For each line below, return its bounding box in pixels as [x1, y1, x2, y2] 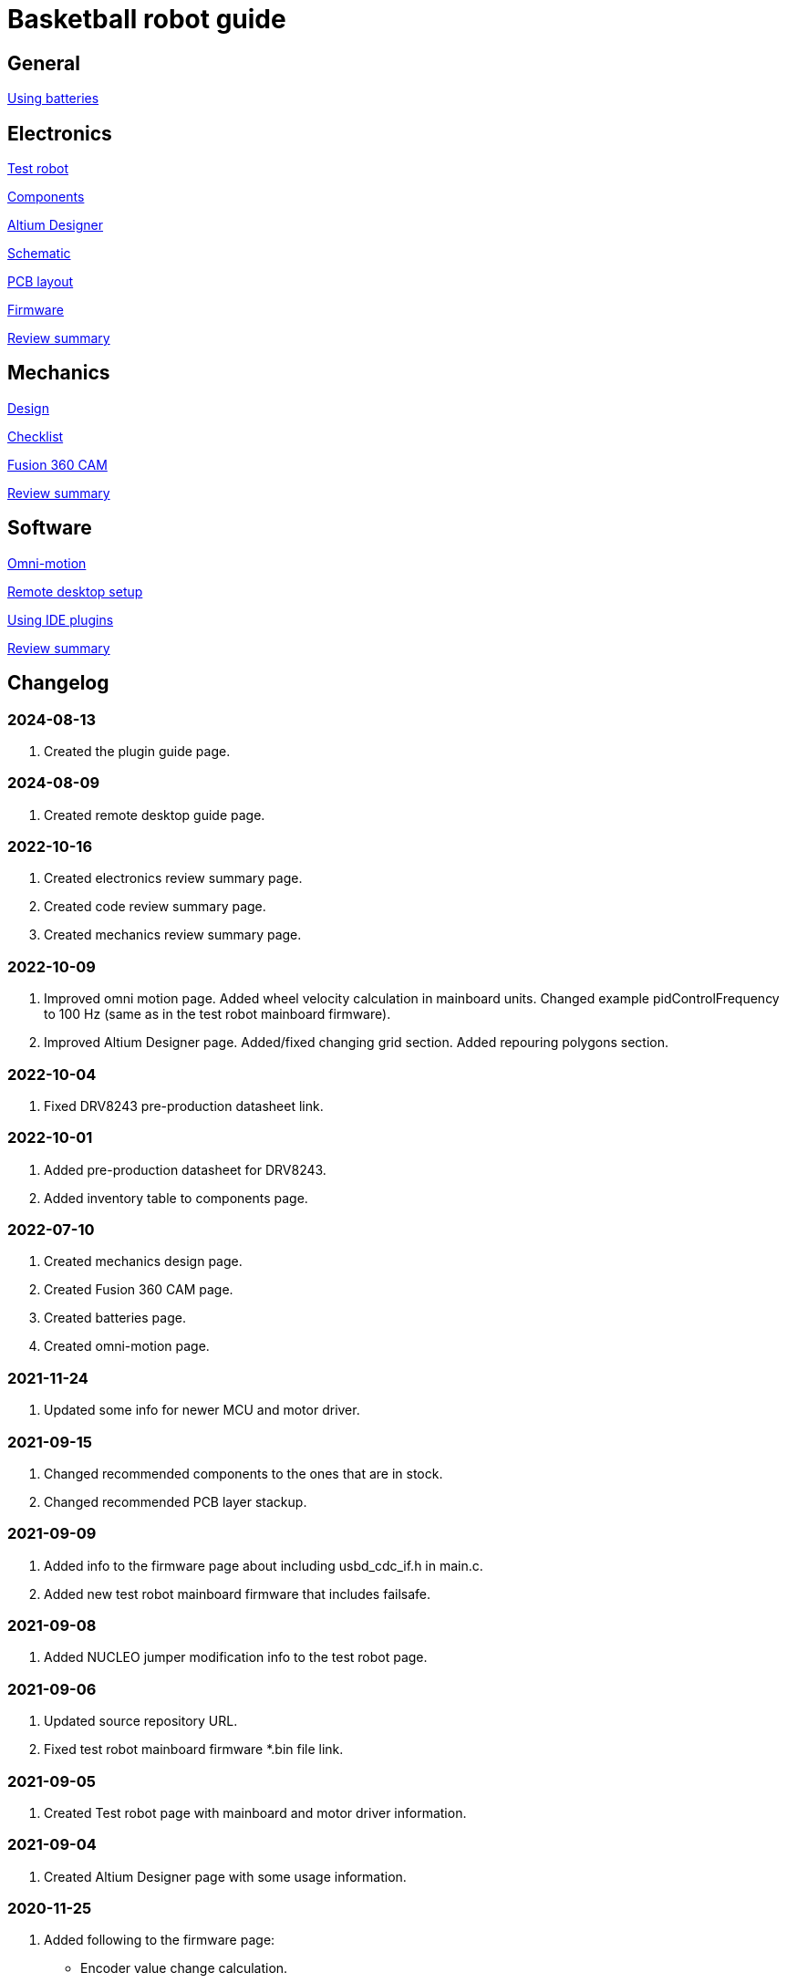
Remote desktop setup [7, 583, 143, 599]
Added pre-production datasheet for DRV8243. [44, 1161, 326, 1178]
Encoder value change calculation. [80, 1960, 288, 1977]
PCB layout [7, 274, 74, 290]
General [7, 51, 81, 75]
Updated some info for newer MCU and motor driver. [44, 1402, 360, 1418]
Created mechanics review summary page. [44, 927, 302, 943]
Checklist [7, 428, 64, 444]
